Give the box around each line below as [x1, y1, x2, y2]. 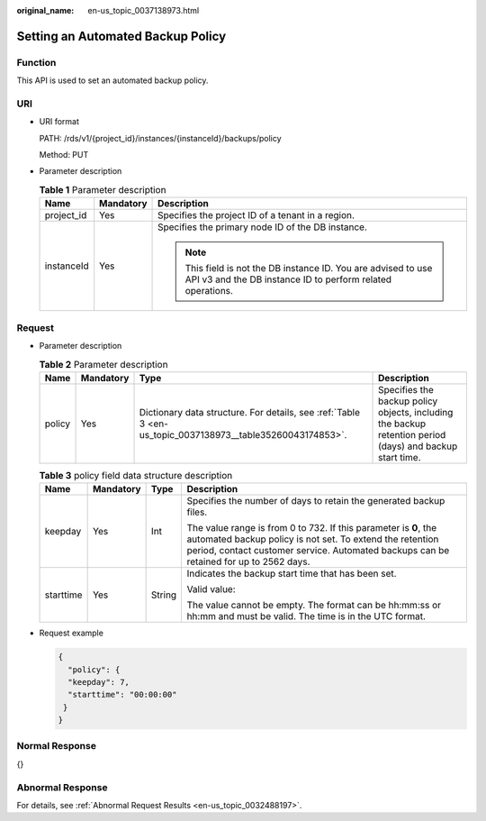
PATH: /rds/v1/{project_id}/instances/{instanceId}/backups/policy [39, 132, 283, 143]
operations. [184, 285, 234, 297]
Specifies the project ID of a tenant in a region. [157, 209, 355, 222]
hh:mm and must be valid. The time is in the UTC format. [186, 610, 427, 623]
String [150, 588, 177, 601]
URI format [39, 116, 80, 127]
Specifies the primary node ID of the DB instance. [157, 221, 368, 233]
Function [16, 56, 57, 68]
